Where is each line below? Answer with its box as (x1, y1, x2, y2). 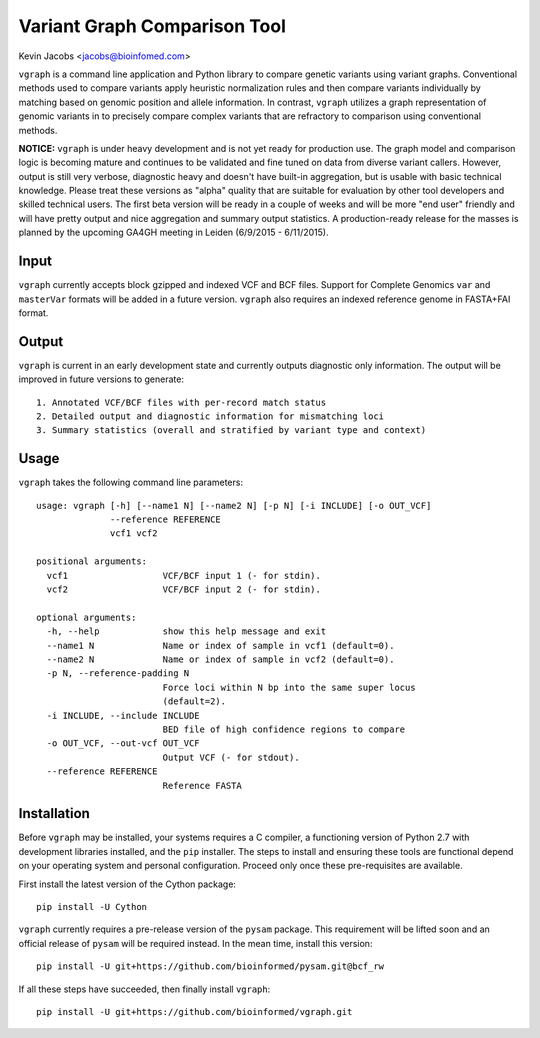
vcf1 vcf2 (110, 528, 158, 539)
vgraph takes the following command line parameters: (18, 476, 244, 489)
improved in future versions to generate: (18, 373, 185, 385)
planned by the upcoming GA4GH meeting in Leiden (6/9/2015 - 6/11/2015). (18, 226, 329, 239)
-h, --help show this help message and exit (46, 626, 327, 637)
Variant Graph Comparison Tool (18, 15, 287, 37)
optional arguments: (36, 611, 137, 623)
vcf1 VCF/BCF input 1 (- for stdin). (46, 570, 322, 581)
